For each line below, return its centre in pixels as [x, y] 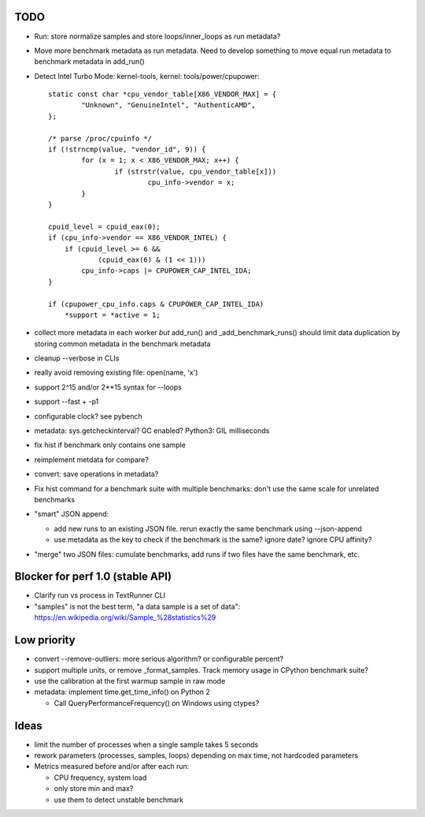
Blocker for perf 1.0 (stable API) [93, 577]
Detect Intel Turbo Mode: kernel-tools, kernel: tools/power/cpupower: [147, 76]
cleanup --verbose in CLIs [77, 358]
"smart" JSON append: [72, 514]
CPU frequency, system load [100, 778]
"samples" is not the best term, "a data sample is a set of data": [137, 606]
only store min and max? [94, 789]
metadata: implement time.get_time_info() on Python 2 [122, 692]
